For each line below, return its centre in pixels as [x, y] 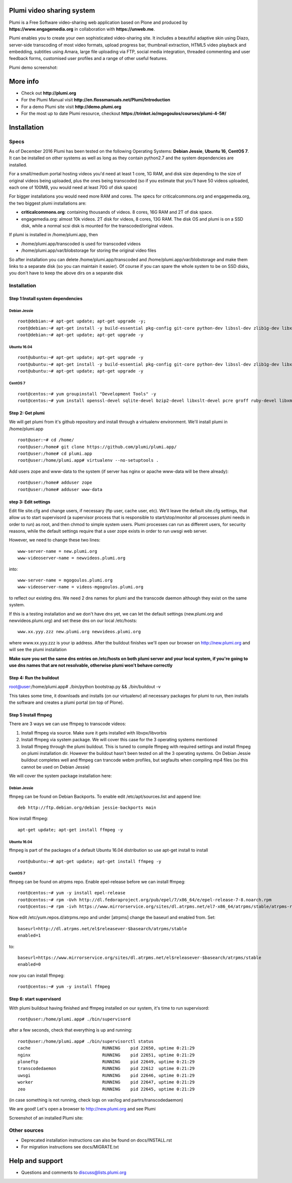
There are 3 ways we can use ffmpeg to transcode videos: [68, 724]
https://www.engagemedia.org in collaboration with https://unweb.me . [82, 29]
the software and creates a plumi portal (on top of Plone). [66, 703]
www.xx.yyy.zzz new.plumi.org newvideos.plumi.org [79, 632]
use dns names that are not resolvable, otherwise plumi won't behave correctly [91, 665]
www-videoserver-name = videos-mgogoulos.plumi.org [81, 587]
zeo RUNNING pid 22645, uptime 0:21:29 [106, 1089]
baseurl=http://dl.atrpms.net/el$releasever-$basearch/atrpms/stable [102, 929]
